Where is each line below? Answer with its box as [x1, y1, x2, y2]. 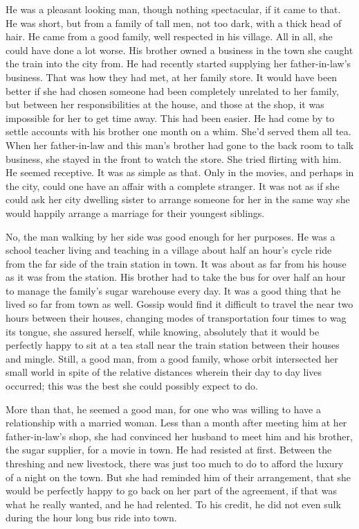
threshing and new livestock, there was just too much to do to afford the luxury [6, 456, 344, 470]
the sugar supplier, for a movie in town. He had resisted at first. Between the [6, 442, 332, 457]
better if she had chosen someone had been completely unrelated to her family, [6, 83, 339, 98]
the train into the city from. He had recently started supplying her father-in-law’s [6, 56, 351, 71]
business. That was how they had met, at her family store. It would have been [6, 69, 338, 84]
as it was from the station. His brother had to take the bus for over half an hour [6, 270, 346, 284]
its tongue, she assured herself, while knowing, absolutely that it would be [6, 324, 320, 338]
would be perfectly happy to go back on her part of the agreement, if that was [6, 483, 337, 498]
